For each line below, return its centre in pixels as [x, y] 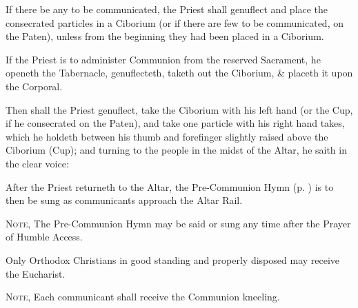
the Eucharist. [36, 273]
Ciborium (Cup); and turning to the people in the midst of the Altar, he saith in [176, 150]
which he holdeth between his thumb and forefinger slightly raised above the [167, 136]
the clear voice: [37, 163]
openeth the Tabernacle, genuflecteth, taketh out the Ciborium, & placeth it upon [179, 73]
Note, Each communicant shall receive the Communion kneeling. [143, 297]
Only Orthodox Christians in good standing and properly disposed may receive [173, 259]
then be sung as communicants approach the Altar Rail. [124, 200]
